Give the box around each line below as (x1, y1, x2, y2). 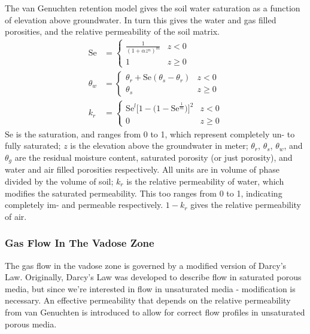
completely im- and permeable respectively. (5, 198, 163, 211)
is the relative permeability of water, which (126, 175, 284, 188)
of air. (5, 210, 27, 222)
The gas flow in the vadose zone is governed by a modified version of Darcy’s (5, 259, 287, 271)
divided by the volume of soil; (5, 175, 114, 188)
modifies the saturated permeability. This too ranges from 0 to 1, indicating (5, 186, 282, 199)
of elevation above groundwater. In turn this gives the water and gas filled (5, 13, 276, 26)
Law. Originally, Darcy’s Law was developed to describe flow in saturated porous (5, 271, 302, 283)
